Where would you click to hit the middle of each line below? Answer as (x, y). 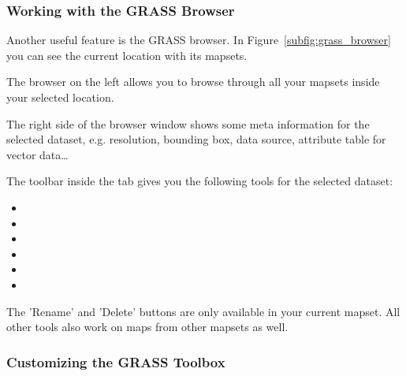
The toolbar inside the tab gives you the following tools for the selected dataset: (200, 181)
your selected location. (60, 97)
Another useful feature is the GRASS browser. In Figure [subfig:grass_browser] (199, 40)
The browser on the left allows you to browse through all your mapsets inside (193, 82)
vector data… (37, 154)
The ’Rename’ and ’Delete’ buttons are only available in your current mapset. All (203, 311)
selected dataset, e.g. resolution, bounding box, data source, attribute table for (196, 139)
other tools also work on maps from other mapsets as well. (147, 327)
